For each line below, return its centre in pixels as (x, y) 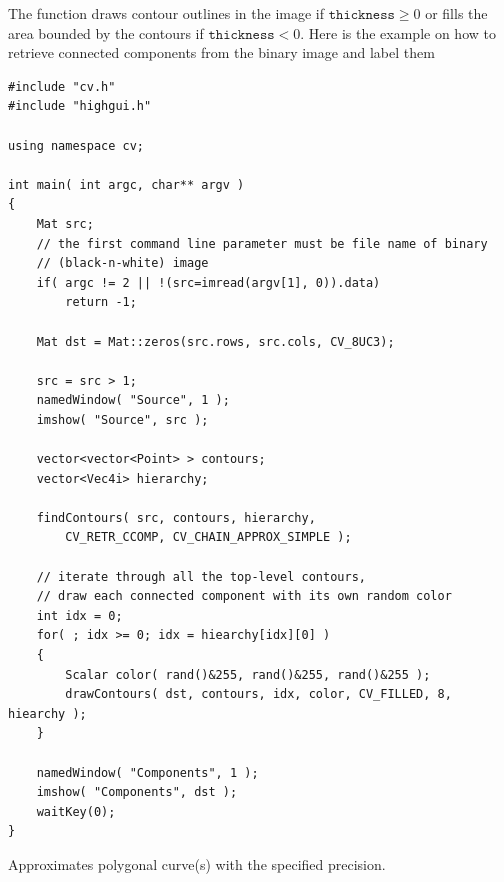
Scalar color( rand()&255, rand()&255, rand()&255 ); (248, 674)
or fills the (456, 13)
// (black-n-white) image (122, 263)
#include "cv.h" (62, 86)
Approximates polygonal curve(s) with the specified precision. (197, 863)
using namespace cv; (76, 145)
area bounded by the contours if (106, 32)
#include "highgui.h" (80, 106)
